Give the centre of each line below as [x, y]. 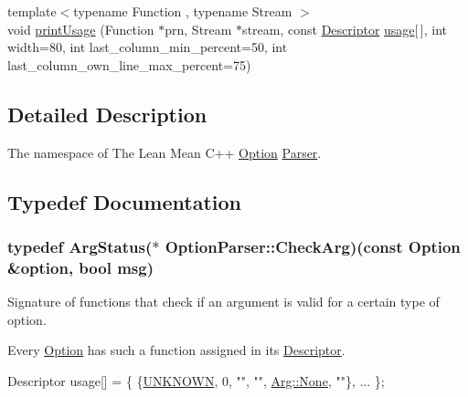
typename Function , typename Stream [183, 11]
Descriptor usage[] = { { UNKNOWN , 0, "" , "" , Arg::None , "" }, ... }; [196, 380]
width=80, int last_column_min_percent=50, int [148, 47]
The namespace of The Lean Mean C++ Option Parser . [165, 152]
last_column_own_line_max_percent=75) [129, 64]
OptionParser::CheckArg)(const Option [313, 246]
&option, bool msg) [80, 267]
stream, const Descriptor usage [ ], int [345, 29]
